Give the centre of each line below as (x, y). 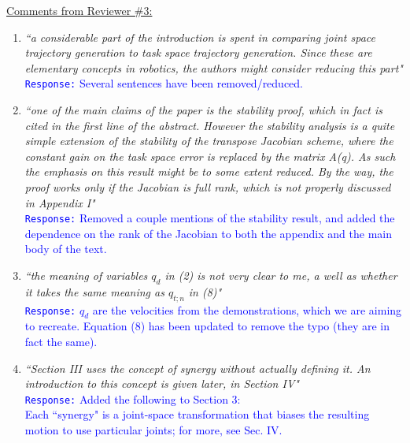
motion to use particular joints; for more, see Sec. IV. (153, 430)
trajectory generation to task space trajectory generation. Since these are (198, 52)
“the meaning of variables (86, 275)
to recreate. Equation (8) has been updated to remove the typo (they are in (207, 326)
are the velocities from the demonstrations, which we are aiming (247, 309)
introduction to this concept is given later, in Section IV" (162, 383)
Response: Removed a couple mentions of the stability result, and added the (210, 218)
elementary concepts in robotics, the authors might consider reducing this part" (214, 67)
